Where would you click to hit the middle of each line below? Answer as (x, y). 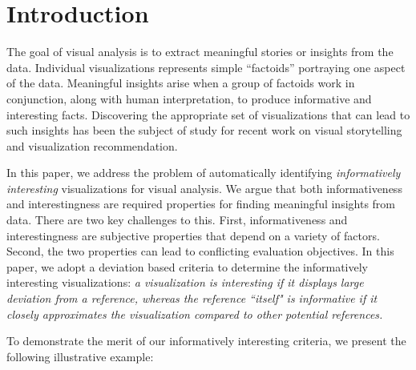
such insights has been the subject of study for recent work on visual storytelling (204, 130)
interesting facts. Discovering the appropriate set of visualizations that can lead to (208, 114)
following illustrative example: (80, 356)
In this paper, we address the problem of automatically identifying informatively (204, 173)
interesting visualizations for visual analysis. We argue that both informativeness (204, 188)
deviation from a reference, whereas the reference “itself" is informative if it (192, 298)
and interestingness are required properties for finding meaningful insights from (201, 204)
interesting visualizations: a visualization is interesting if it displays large (185, 282)
